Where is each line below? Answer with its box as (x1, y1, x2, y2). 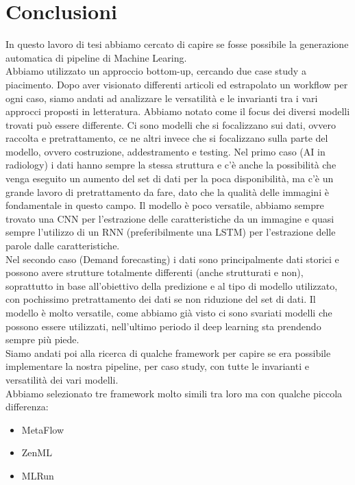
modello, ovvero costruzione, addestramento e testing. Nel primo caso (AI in (5, 144, 326, 158)
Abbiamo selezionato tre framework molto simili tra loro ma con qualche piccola (5, 386, 343, 400)
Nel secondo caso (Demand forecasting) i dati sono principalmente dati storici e (5, 251, 339, 266)
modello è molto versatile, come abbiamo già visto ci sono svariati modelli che (5, 306, 332, 319)
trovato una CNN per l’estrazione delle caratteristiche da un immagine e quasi (5, 211, 334, 225)
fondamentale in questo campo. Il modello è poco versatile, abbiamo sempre (5, 198, 324, 212)
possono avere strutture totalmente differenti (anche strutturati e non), (5, 265, 304, 279)
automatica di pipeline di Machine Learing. (5, 50, 187, 64)
